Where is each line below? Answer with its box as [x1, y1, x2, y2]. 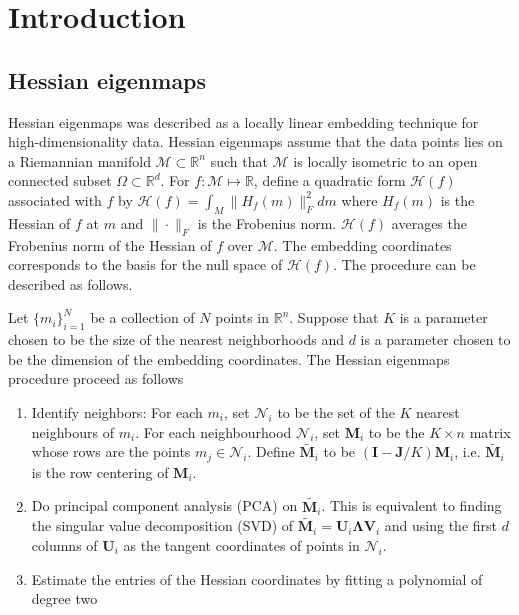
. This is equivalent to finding [321, 495, 502, 516]
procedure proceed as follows [8, 368, 184, 389]
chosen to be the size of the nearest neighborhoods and [8, 329, 344, 350]
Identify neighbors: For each [31, 401, 203, 422]
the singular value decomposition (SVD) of [31, 515, 294, 536]
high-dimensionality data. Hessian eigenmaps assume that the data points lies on [8, 131, 503, 152]
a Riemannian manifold [8, 150, 151, 171]
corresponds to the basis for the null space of [8, 254, 283, 275]
